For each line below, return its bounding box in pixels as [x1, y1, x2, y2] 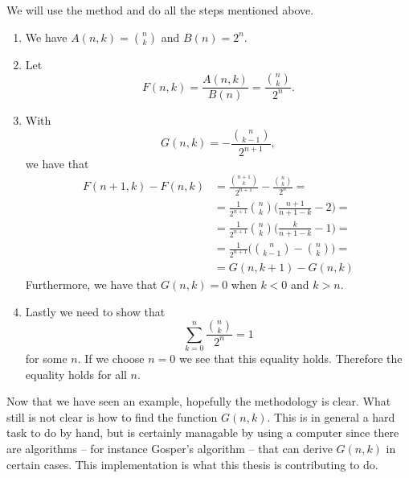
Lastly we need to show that [25, 303, 166, 319]
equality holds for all [25, 365, 127, 382]
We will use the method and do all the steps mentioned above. [6, 2, 314, 18]
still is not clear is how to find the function [6, 408, 218, 425]
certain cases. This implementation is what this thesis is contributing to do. [6, 455, 378, 472]
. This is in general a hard [267, 408, 395, 425]
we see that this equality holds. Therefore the [178, 350, 403, 367]
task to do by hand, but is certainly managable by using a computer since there [6, 424, 399, 441]
